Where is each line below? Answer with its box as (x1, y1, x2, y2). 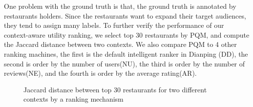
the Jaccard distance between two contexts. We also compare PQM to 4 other (4, 39, 237, 49)
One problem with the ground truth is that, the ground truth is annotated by (4, 1, 236, 11)
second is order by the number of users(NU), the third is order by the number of (4, 58, 245, 68)
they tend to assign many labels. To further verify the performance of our (4, 20, 224, 30)
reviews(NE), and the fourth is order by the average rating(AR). (4, 68, 197, 78)
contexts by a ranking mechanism (23, 94, 124, 104)
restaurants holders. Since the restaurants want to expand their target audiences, (4, 10, 246, 21)
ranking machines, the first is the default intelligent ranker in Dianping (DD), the (4, 48, 248, 59)
